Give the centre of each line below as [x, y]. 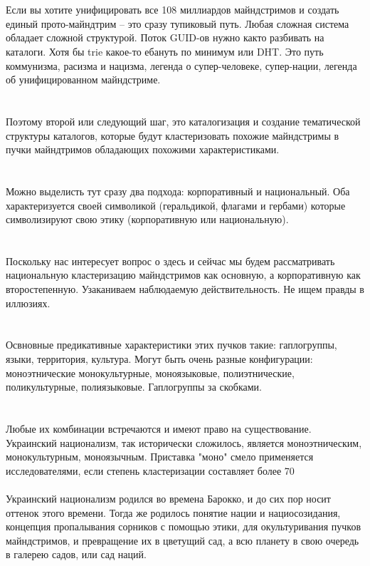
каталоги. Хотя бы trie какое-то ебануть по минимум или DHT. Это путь [165, 51]
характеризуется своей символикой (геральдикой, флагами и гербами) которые [176, 205]
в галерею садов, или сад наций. [76, 554]
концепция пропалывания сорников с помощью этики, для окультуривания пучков [184, 526]
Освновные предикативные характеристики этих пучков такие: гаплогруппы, [171, 345]
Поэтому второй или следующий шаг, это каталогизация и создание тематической [183, 121]
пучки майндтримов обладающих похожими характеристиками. [143, 149]
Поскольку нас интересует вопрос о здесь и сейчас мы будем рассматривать [170, 261]
